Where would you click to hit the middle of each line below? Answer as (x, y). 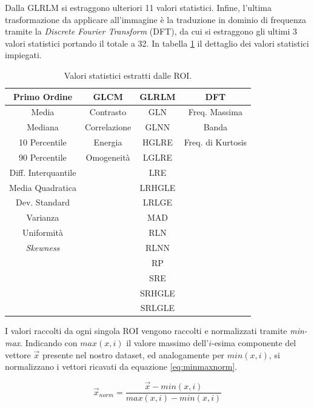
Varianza (43, 217)
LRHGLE (158, 187)
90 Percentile (43, 157)
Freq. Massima (215, 112)
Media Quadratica (43, 187)
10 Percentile (43, 142)
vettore (18, 354)
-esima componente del (254, 343)
